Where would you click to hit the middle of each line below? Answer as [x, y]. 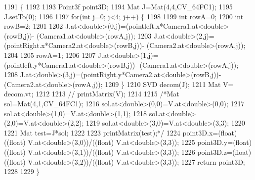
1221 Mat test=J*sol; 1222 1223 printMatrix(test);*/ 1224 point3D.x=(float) [121, 132]
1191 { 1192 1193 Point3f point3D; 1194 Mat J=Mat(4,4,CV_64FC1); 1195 [118, 6]
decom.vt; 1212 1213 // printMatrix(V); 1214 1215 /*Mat [92, 94]
